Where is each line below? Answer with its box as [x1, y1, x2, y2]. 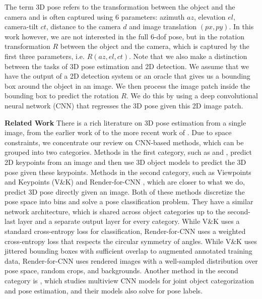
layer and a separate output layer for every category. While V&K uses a [18, 216, 240, 226]
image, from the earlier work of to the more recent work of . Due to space [5, 127, 232, 138]
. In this [229, 21, 254, 32]
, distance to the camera [46, 21, 121, 32]
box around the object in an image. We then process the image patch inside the [5, 80, 250, 91]
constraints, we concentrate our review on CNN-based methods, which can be [5, 137, 244, 147]
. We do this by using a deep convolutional [126, 90, 258, 101]
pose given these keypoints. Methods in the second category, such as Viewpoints [5, 166, 251, 177]
